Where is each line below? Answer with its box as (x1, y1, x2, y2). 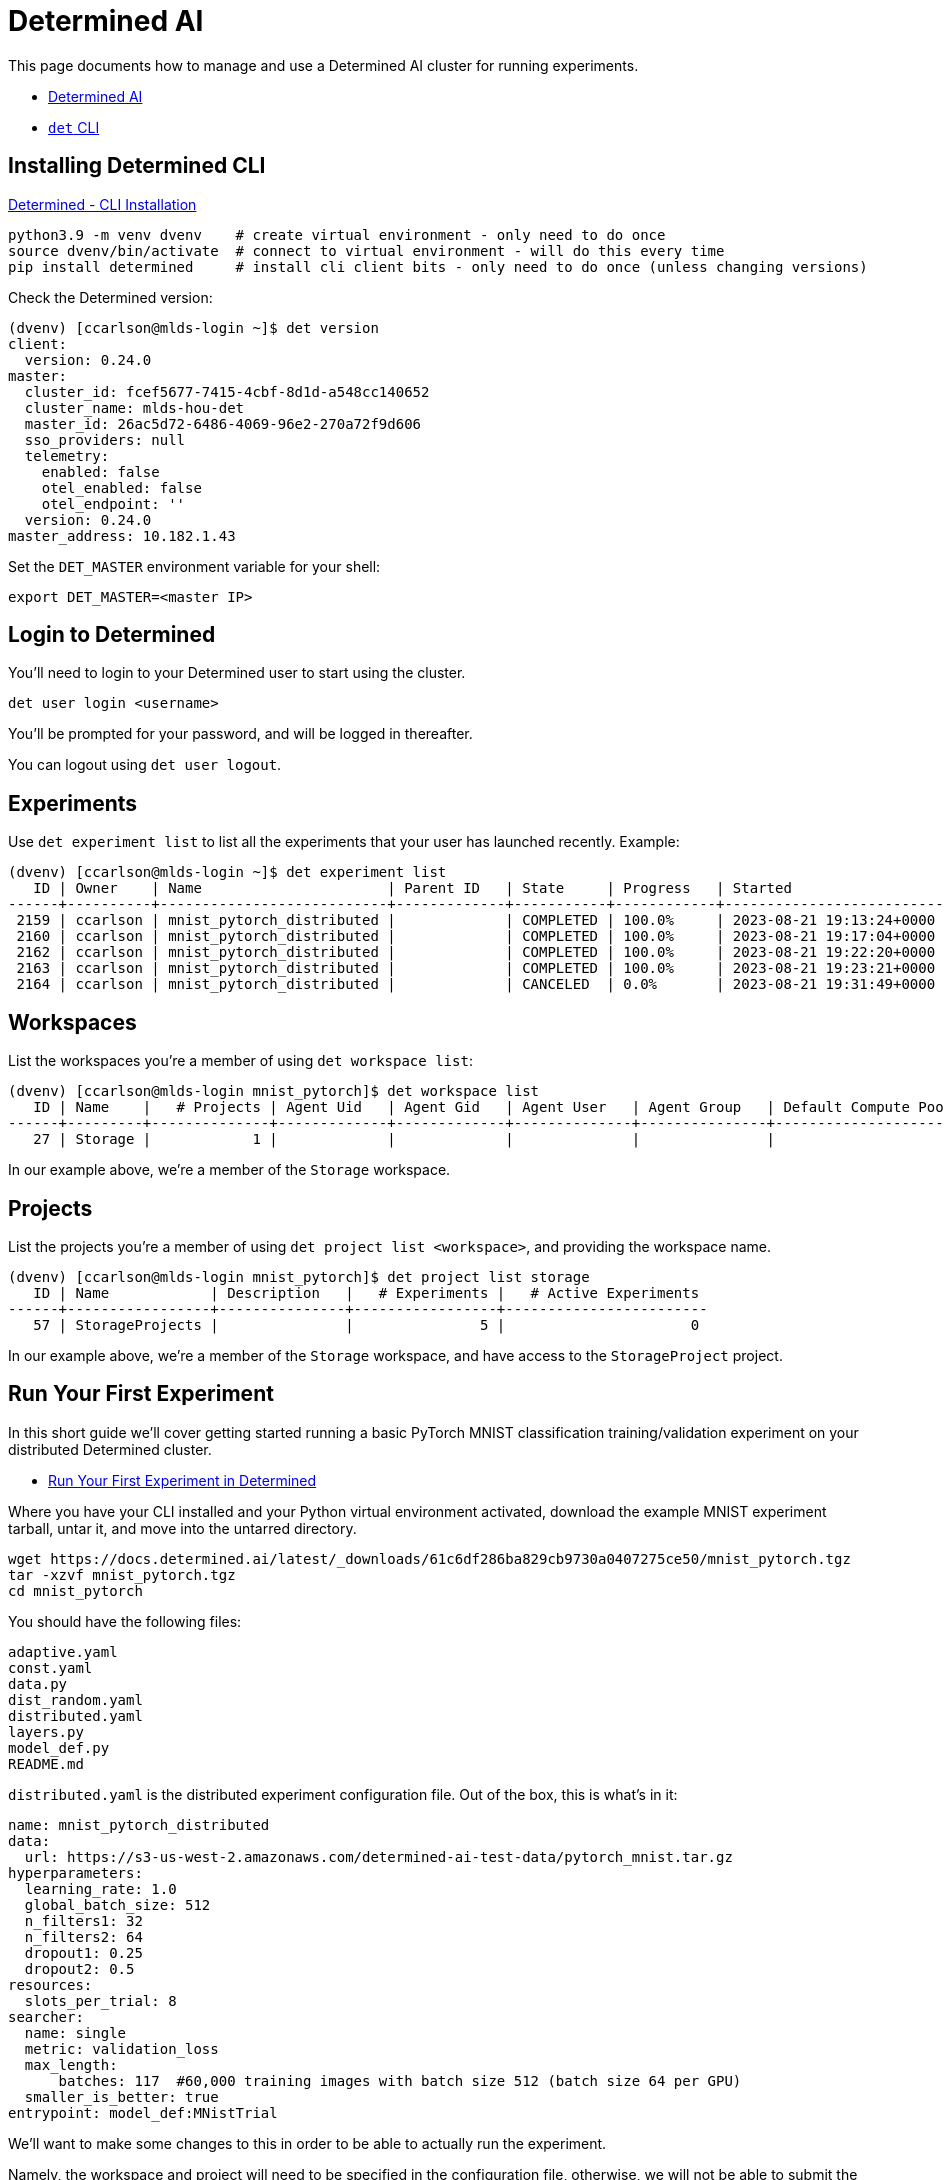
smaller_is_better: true (24, 2088, 219, 2105)
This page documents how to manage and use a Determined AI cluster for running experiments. (8, 56, 639, 74)
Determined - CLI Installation (8, 195, 197, 213)
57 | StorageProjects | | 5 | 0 (33, 1316, 700, 1333)
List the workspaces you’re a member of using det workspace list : (8, 1052, 473, 1070)
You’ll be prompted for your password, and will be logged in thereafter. (8, 725, 473, 743)
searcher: (8, 2008, 84, 2025)
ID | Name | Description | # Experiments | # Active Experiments (33, 1284, 700, 1301)
